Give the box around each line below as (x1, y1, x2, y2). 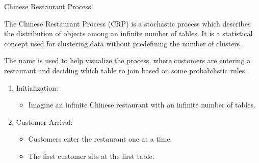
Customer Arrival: (16, 116, 73, 127)
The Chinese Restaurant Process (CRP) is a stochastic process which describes (4, 18, 251, 29)
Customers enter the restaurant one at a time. (28, 133, 172, 144)
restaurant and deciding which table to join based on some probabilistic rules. (4, 65, 247, 75)
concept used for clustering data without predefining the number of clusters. (4, 38, 242, 48)
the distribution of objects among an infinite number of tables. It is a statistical (4, 28, 253, 39)
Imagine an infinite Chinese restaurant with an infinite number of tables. (28, 99, 255, 110)
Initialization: (16, 82, 58, 93)
